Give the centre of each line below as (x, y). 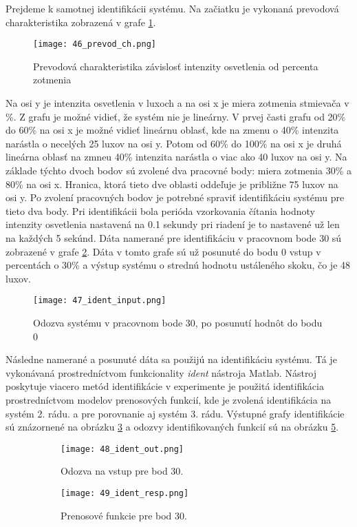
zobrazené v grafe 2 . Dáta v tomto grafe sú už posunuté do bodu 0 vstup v (163, 251)
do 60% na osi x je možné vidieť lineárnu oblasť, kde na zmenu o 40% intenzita (172, 130)
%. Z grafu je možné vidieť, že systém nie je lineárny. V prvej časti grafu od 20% (176, 116)
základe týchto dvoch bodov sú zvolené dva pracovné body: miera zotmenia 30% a (178, 170)
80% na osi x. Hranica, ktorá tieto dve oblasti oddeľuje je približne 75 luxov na (172, 184)
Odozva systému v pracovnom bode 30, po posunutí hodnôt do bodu (178, 322)
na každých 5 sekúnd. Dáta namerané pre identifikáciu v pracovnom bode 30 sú (174, 237)
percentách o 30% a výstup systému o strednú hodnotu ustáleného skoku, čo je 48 (178, 265)
